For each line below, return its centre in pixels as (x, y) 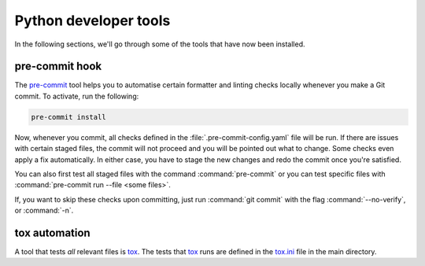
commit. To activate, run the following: (77, 96)
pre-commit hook (58, 66)
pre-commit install (68, 117)
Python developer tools (92, 20)
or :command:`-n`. (44, 211)
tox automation (52, 233)
